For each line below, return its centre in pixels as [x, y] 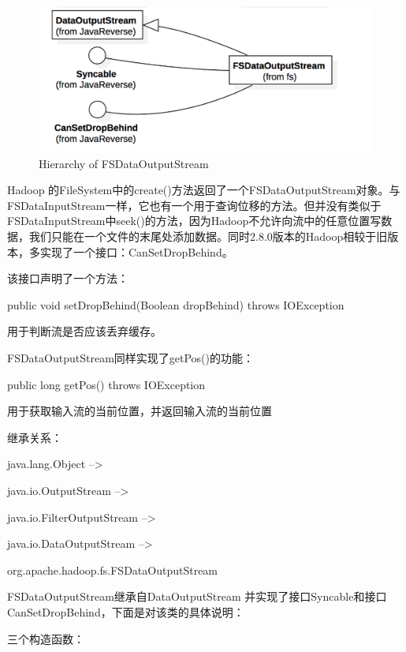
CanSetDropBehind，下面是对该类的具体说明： [126, 611]
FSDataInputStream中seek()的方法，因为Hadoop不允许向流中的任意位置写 [194, 221]
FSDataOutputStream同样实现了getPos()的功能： [131, 358]
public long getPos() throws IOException [106, 384]
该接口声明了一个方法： [68, 278]
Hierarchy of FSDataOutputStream [124, 163]
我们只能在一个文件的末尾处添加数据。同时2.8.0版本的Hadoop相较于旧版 [214, 236]
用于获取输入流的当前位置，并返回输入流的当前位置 [140, 411]
